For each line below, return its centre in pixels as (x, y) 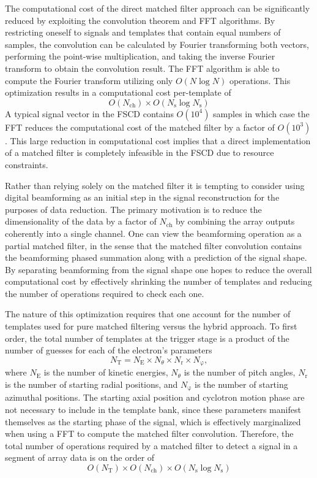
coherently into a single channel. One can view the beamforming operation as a (153, 233)
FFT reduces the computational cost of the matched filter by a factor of (140, 127)
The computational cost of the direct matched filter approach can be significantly (158, 8)
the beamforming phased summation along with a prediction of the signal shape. (156, 257)
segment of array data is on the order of (80, 457)
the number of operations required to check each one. (105, 293)
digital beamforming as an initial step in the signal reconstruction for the (142, 197)
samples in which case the (261, 113)
